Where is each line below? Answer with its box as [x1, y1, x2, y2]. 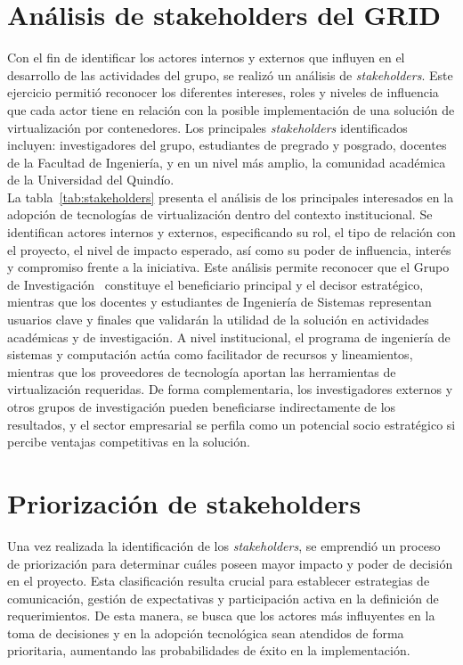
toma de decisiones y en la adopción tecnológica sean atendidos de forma [7, 623, 404, 642]
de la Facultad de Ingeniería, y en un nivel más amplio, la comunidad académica [7, 152, 446, 171]
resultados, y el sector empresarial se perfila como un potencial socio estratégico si [7, 415, 456, 433]
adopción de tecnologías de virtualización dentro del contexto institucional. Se [7, 205, 433, 224]
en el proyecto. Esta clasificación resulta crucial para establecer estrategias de [7, 571, 430, 590]
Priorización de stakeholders [7, 484, 361, 521]
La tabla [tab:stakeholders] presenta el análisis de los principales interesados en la [7, 187, 454, 206]
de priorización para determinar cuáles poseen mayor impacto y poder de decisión [7, 554, 453, 572]
